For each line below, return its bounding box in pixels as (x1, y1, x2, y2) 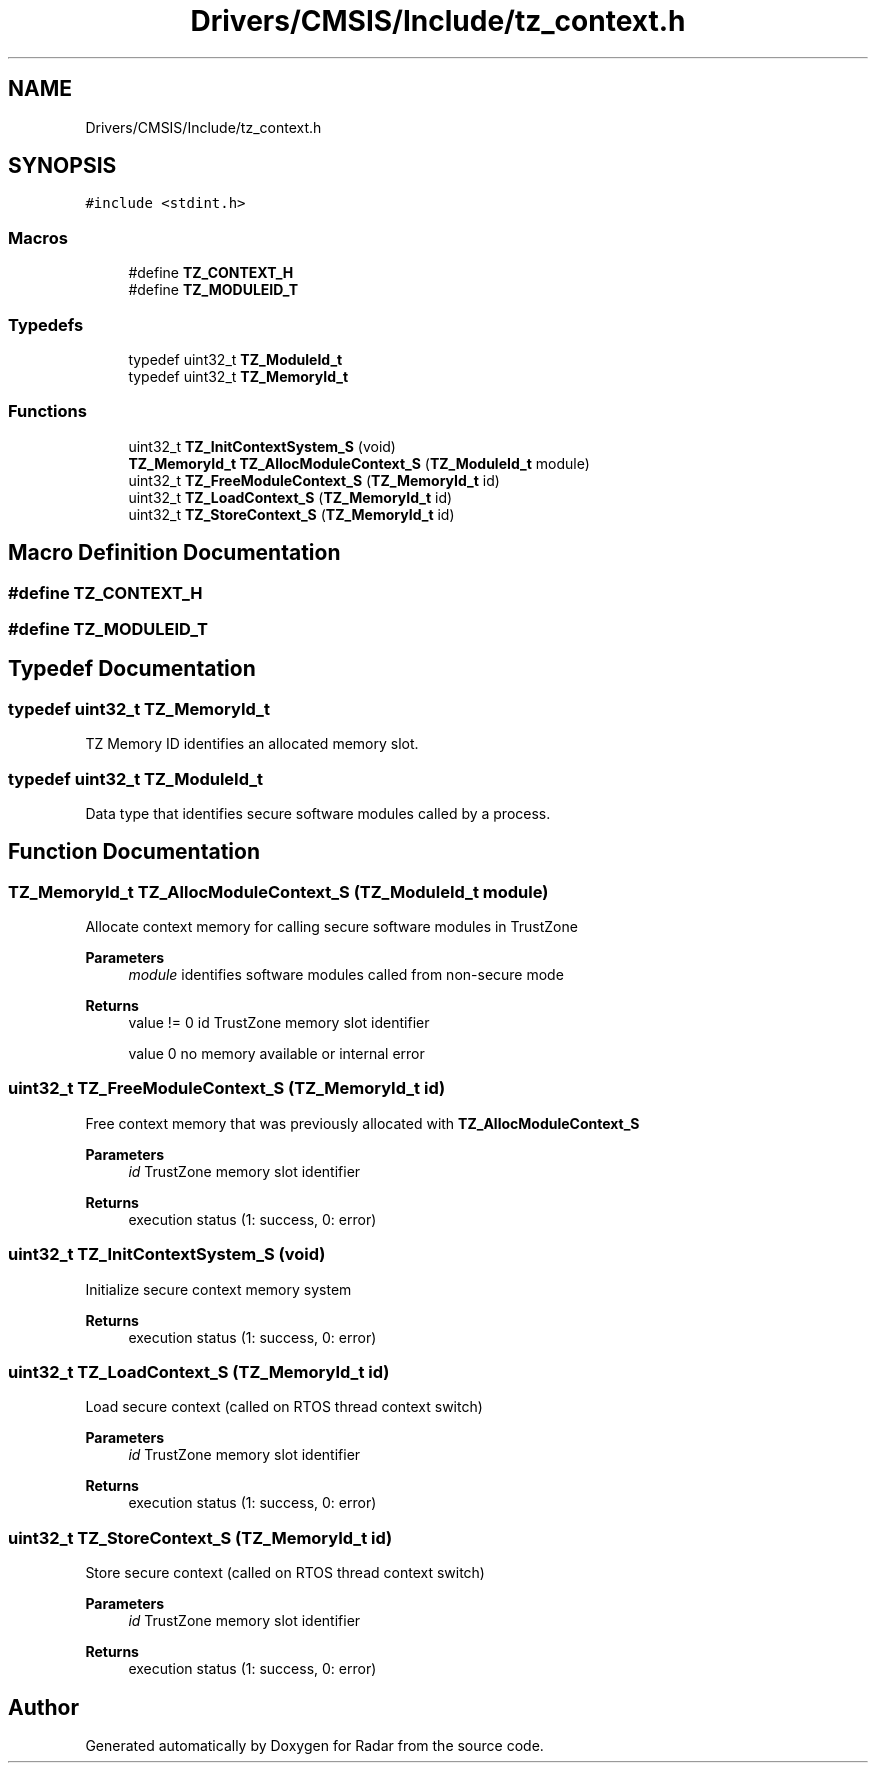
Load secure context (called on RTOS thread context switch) (85, 1398, 483, 1416)
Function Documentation (8, 839, 260, 865)
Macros (8, 227, 68, 248)
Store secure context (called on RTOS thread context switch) (85, 1564, 485, 1582)
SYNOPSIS (8, 153, 117, 179)
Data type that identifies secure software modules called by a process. (85, 804, 551, 822)
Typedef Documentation (8, 656, 256, 682)
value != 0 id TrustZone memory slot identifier (128, 1014, 430, 1032)
